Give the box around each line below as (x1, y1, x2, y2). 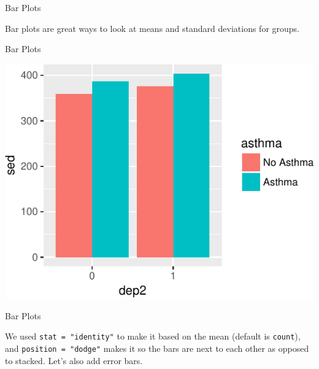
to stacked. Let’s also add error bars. (5, 354, 143, 367)
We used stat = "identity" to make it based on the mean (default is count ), (5, 330, 301, 343)
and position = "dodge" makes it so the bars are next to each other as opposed (5, 341, 309, 354)
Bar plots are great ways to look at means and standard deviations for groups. (5, 21, 300, 34)
